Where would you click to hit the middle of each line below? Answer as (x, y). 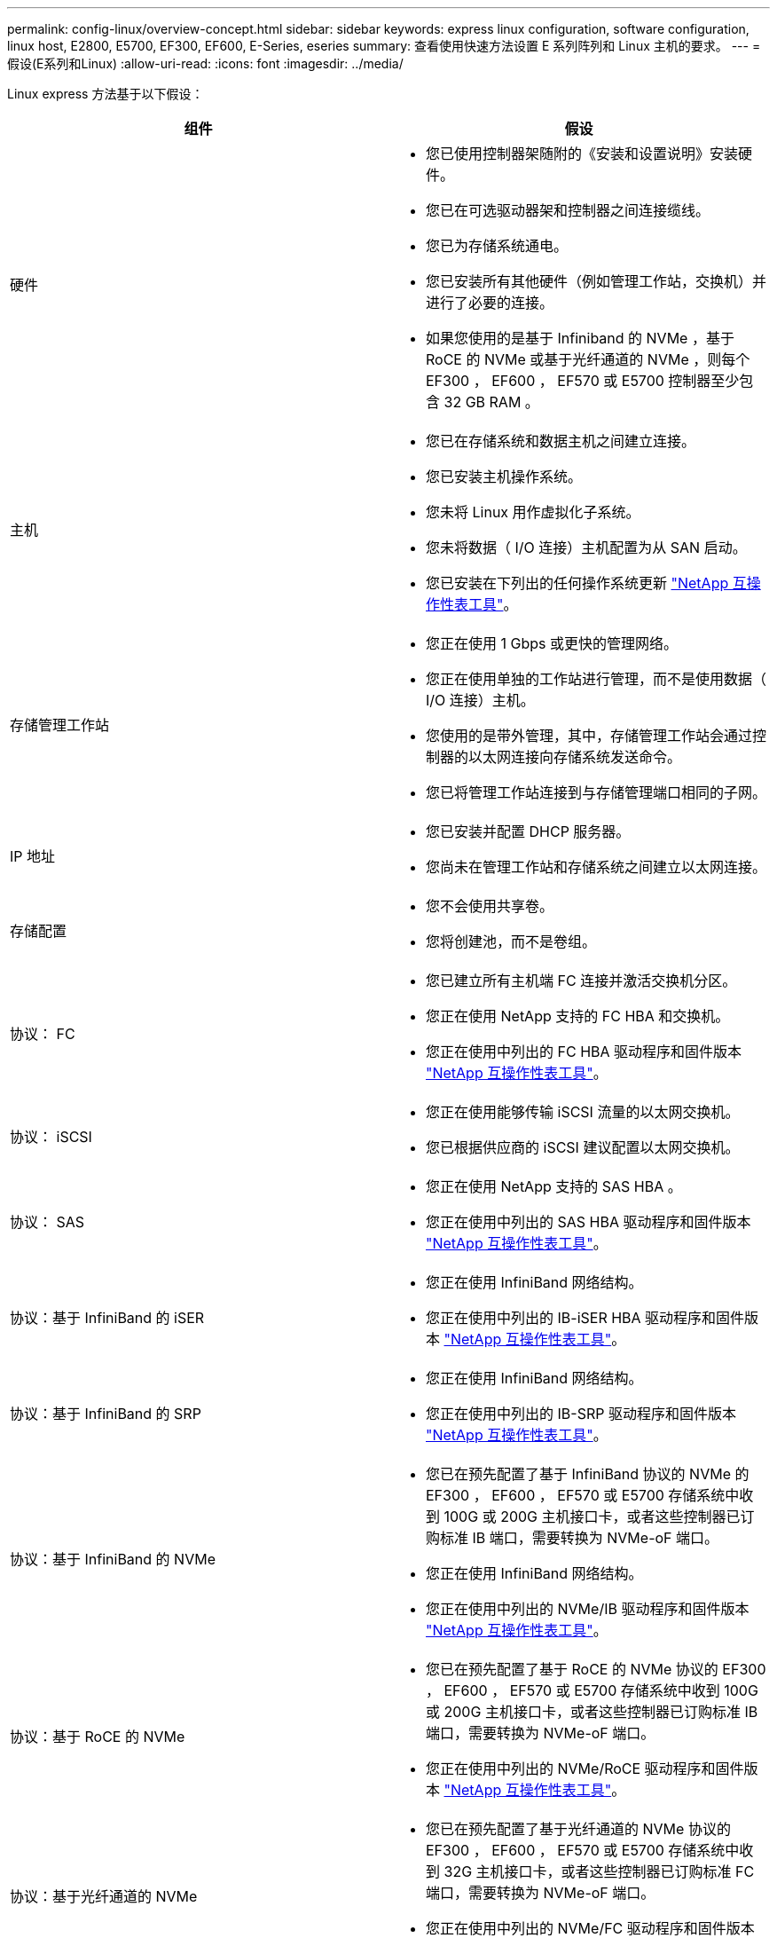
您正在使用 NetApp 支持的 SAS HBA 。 (554, 1186)
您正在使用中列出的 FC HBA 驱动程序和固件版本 (584, 1052)
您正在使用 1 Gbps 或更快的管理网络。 (552, 643)
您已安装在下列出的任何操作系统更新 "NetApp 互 (586, 583)
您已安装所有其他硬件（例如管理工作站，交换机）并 (596, 281)
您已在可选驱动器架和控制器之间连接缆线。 (568, 210)
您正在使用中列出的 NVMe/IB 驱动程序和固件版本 (588, 1609)
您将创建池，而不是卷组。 (511, 941)
